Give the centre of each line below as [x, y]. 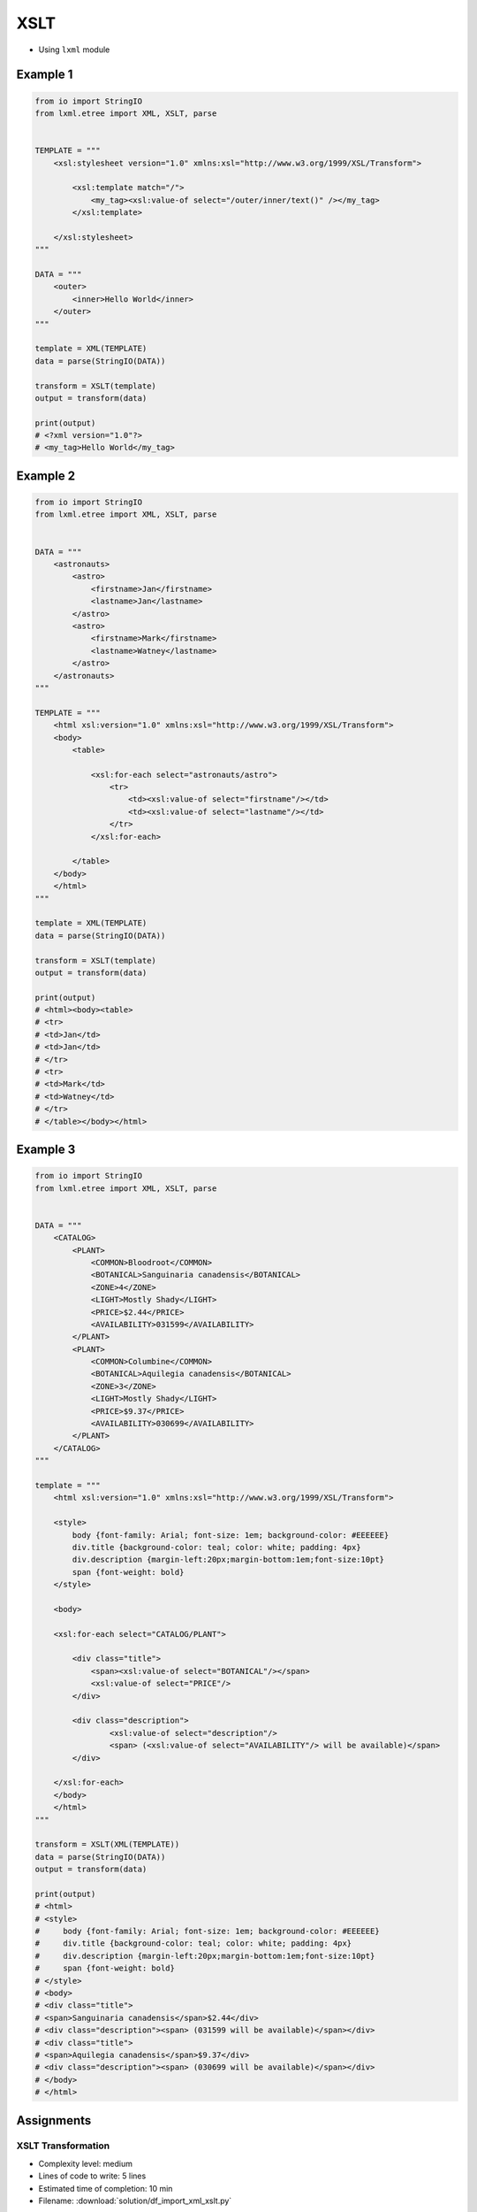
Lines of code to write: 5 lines [92, 2176]
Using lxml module [74, 50]
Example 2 [45, 476]
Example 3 [46, 1150]
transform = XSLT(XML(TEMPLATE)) [107, 1844]
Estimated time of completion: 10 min [106, 2188]
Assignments [54, 2120]
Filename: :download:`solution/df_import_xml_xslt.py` [135, 2201]
